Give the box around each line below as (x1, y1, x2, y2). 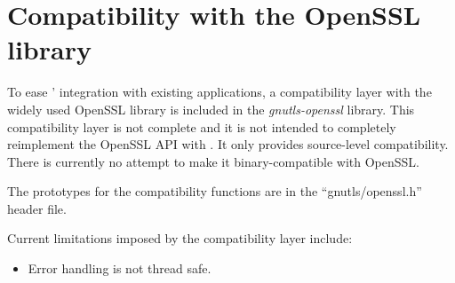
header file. (7, 199, 67, 217)
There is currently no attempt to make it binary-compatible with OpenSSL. (7, 152, 420, 170)
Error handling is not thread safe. (28, 259, 212, 278)
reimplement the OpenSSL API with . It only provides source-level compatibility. (7, 135, 449, 153)
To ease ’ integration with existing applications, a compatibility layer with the (7, 83, 432, 101)
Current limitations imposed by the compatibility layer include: (7, 229, 353, 248)
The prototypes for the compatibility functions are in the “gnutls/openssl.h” (7, 182, 422, 200)
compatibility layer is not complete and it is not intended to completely (7, 117, 396, 136)
